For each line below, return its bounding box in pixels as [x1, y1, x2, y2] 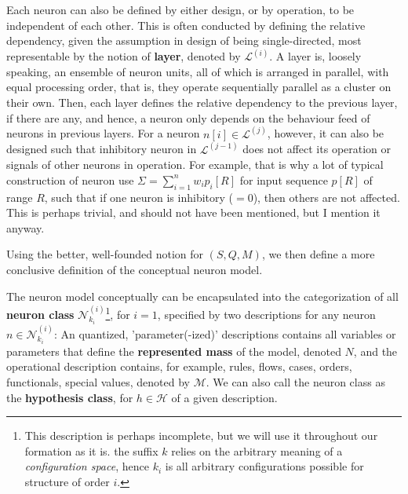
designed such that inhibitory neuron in [6, 141, 197, 157]
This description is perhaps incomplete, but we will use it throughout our [24, 427, 378, 444]
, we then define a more [261, 246, 375, 262]
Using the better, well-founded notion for [6, 246, 204, 262]
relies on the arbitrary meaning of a [171, 442, 343, 459]
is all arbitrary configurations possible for [165, 458, 364, 474]
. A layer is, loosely [269, 48, 362, 64]
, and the [353, 342, 398, 359]
